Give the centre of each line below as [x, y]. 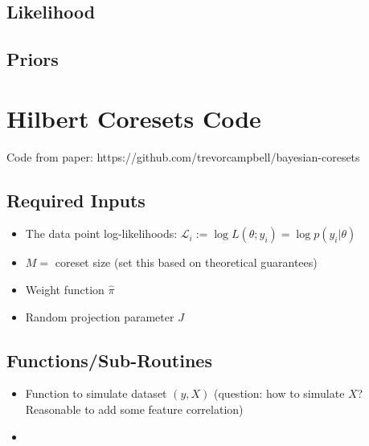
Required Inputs [76, 200]
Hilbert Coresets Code [134, 118]
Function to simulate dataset [96, 393]
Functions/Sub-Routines [109, 360]
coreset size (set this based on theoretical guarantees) [186, 262]
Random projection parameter [100, 316]
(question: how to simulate [279, 393]
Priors [33, 59]
